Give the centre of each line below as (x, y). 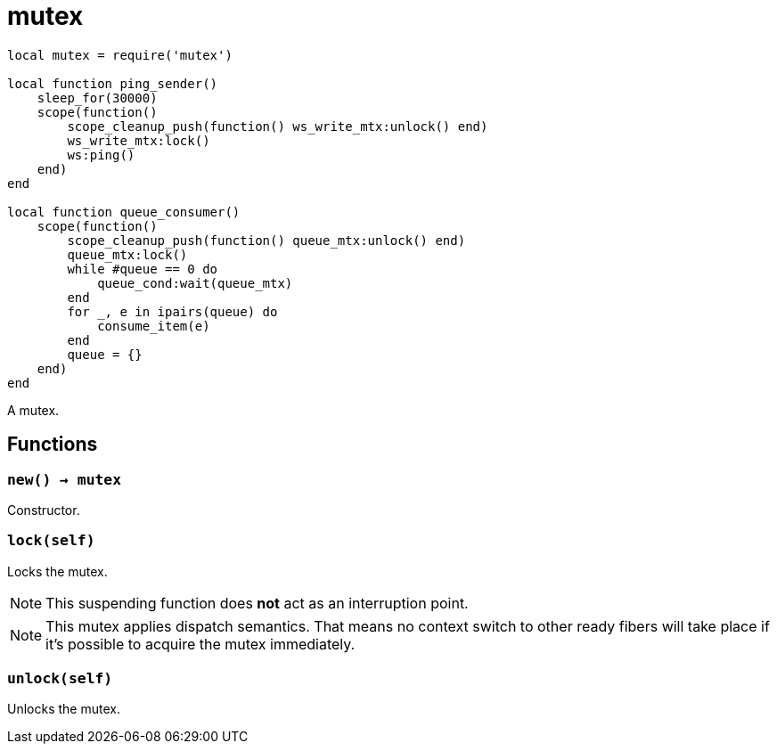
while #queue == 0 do (143, 269)
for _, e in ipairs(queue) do (172, 311)
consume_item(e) (154, 326)
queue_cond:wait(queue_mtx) (195, 283)
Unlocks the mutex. (64, 709)
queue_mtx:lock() (127, 254)
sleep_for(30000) (97, 98)
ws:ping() (101, 155)
